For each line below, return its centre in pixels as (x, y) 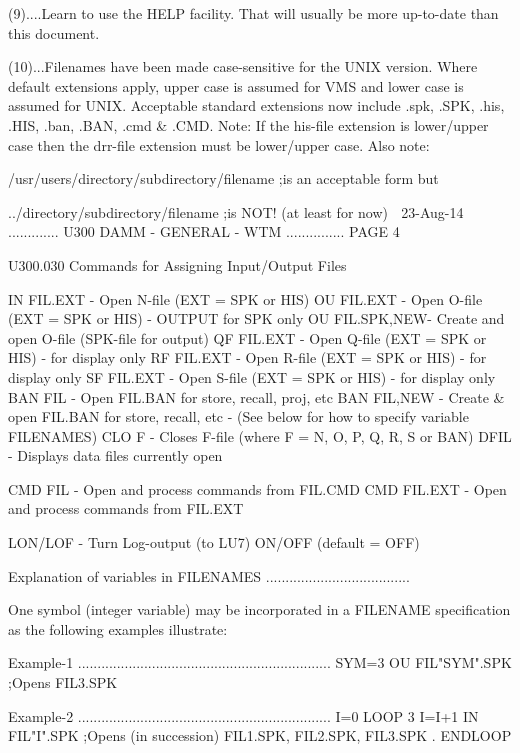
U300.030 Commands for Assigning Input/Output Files (177, 264)
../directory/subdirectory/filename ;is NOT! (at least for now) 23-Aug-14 (236, 211)
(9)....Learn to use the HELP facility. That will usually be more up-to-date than (253, 13)
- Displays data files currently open (115, 455)
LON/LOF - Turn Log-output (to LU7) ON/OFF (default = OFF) (214, 542)
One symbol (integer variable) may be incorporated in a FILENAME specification (259, 609)
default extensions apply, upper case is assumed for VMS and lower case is (236, 85)
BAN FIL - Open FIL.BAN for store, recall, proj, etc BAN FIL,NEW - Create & (256, 396)
